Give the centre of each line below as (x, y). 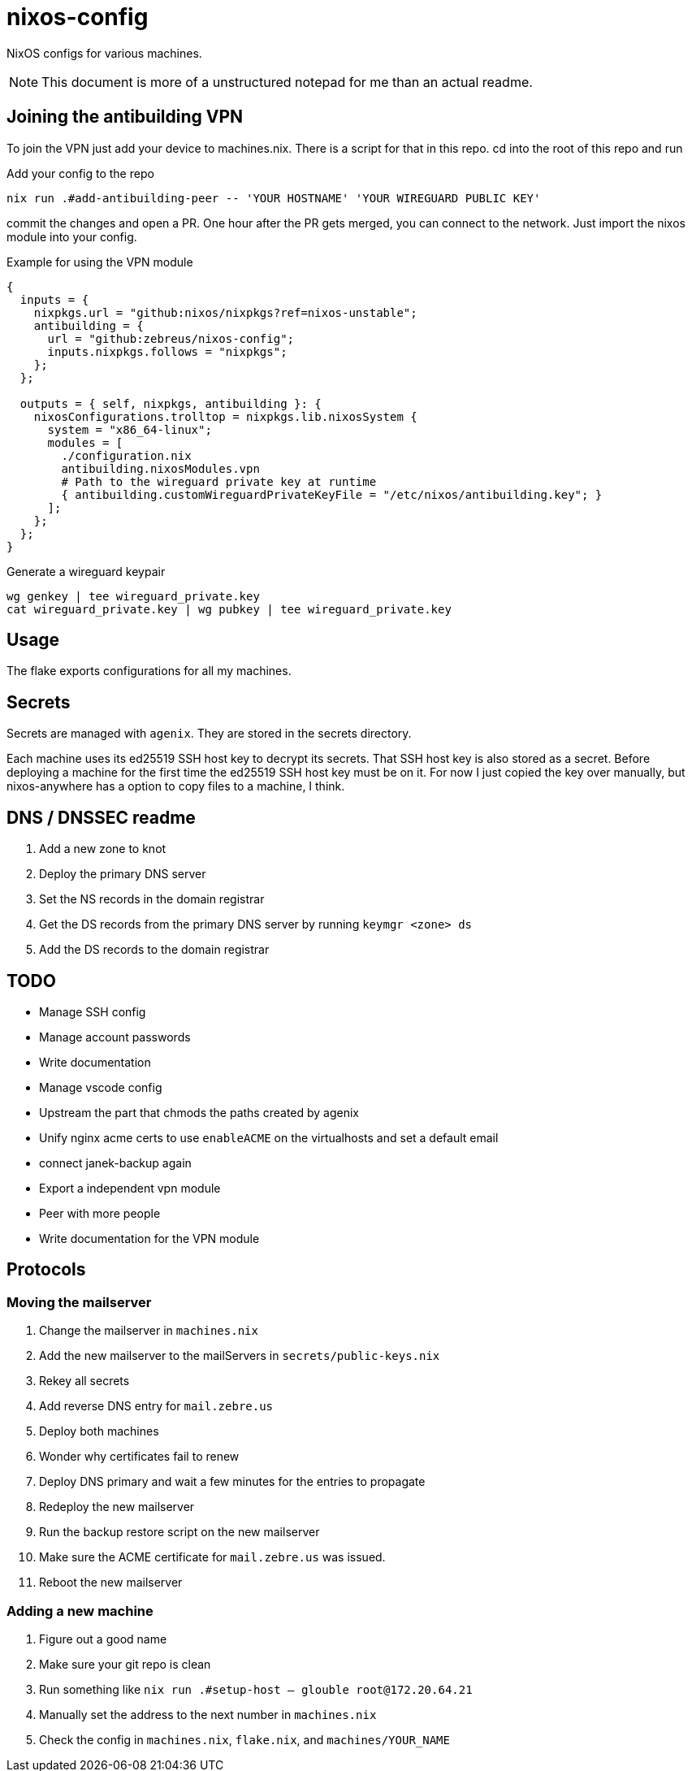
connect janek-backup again (115, 1163)
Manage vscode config (101, 1087)
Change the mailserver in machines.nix (149, 1331)
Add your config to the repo (80, 173)
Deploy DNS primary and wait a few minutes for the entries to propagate (232, 1482)
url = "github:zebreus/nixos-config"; (171, 338)
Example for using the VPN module (100, 262)
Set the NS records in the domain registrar (152, 899)
